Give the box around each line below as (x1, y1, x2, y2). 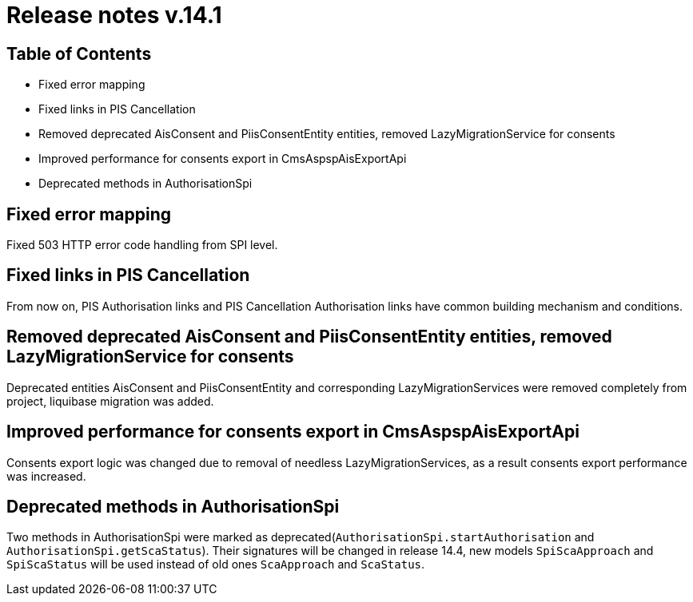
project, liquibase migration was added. (6, 394, 214, 408)
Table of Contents (6, 43, 152, 64)
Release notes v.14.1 (6, 2, 222, 29)
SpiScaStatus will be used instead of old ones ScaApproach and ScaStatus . (6, 557, 425, 572)
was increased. (6, 469, 86, 483)
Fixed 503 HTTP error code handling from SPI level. (6, 238, 278, 252)
